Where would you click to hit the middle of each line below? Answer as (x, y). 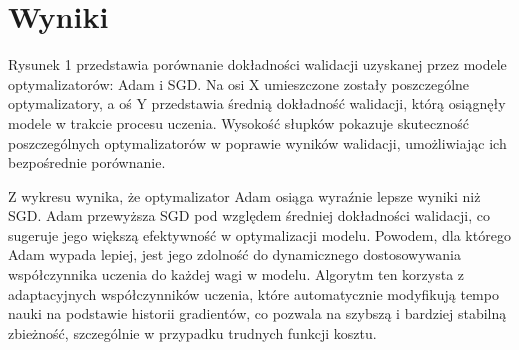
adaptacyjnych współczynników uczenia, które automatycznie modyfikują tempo (253, 293)
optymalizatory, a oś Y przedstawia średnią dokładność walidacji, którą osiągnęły (257, 103)
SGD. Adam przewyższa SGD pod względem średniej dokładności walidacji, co (249, 215)
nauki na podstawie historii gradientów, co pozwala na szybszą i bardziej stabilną (257, 313)
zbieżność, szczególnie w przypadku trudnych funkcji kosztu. (192, 332)
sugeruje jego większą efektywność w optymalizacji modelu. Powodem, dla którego (259, 234)
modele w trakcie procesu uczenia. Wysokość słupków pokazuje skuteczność (238, 122)
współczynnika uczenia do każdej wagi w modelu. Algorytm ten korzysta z (236, 274)
